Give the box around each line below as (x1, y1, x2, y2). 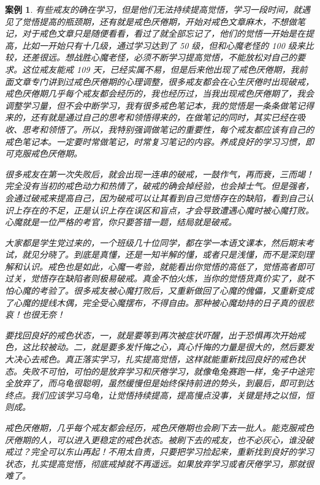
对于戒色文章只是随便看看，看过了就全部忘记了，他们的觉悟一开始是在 (21, 27, 305, 40)
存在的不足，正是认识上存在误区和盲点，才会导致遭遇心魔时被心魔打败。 (21, 203, 314, 216)
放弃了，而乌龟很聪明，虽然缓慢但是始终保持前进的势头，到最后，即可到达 (13, 377, 314, 389)
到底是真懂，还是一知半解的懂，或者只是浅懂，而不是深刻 (73, 248, 305, 261)
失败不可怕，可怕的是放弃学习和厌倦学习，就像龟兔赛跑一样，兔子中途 (21, 364, 305, 377)
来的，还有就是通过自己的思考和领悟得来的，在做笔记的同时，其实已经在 (5, 111, 297, 124)
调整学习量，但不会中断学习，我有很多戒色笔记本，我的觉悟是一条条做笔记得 (5, 99, 314, 111)
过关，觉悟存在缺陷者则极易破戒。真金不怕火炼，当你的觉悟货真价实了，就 (5, 272, 305, 285)
